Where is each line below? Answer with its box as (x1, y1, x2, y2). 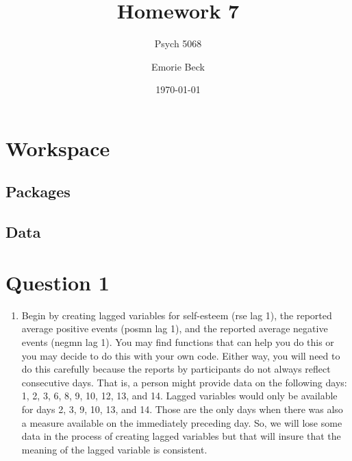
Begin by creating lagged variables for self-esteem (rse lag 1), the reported (21, 308, 332, 322)
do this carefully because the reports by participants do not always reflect (21, 362, 331, 376)
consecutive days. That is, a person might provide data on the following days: (21, 375, 347, 389)
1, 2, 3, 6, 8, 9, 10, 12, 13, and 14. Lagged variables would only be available (21, 388, 338, 403)
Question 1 (5, 268, 110, 296)
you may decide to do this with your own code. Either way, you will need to (21, 348, 340, 362)
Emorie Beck (151, 59, 205, 73)
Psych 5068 (154, 36, 202, 51)
